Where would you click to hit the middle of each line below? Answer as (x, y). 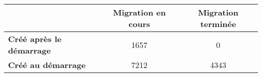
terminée (218, 24)
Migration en (139, 12)
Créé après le (35, 39)
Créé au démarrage (47, 65)
